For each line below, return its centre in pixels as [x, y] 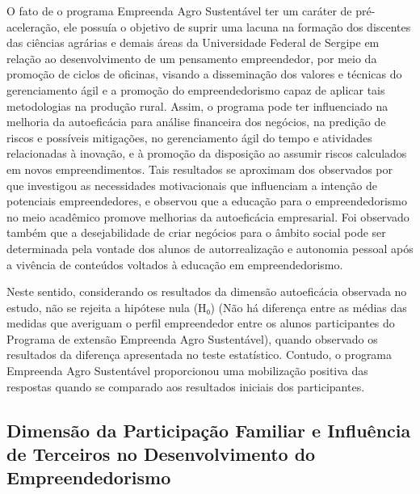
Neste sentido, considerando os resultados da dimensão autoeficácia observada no [207, 291]
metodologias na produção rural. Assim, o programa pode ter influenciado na [197, 106]
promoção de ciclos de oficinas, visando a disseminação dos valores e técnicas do [204, 74]
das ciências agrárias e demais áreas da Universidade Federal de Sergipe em [193, 42]
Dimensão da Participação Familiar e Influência [209, 430]
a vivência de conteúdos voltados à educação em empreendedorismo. [175, 264]
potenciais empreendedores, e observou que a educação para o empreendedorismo [207, 201]
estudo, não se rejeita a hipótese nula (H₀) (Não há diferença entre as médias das [207, 307]
